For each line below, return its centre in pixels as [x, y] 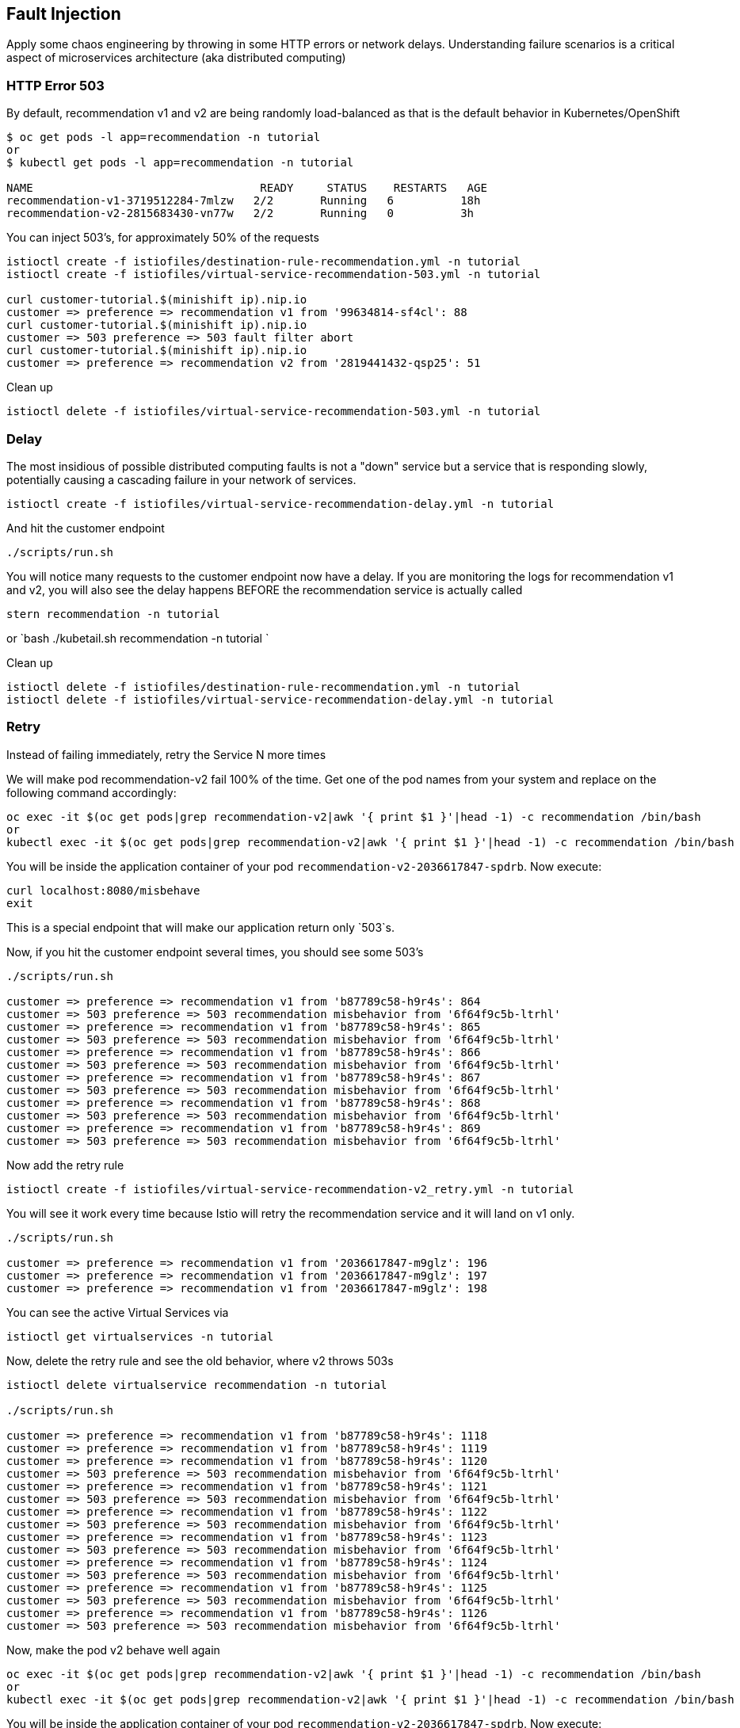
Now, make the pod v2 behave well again [113, 1650]
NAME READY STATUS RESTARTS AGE [247, 188]
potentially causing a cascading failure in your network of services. [181, 479]
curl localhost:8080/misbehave [103, 890]
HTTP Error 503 [55, 85]
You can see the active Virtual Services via [118, 1312]
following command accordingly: [92, 792]
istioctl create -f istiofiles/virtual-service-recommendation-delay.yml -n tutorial [280, 504]
